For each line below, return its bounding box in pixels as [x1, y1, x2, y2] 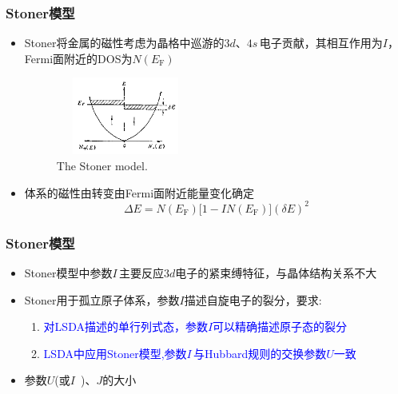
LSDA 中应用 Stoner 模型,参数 [43, 344, 187, 361]
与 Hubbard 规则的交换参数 [193, 344, 327, 361]
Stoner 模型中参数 [24, 264, 113, 281]
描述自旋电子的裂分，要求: [184, 291, 322, 308]
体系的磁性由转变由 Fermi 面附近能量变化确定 [24, 184, 255, 201]
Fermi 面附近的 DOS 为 [24, 50, 133, 66]
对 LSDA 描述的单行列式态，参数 [43, 318, 208, 335]
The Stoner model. [56, 157, 148, 173]
